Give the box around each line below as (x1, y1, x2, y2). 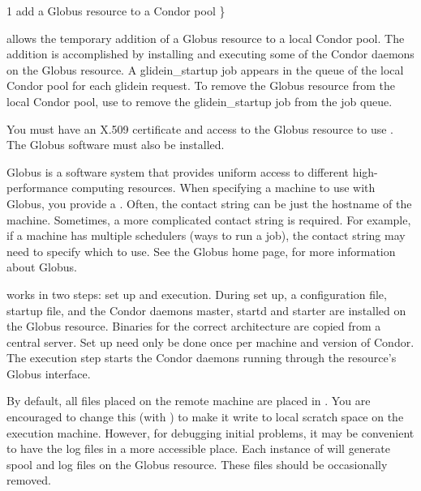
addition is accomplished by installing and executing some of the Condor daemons (6, 45, 415, 62)
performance (6, 179, 68, 196)
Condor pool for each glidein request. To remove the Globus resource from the (6, 77, 395, 94)
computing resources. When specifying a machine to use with (71, 179, 376, 196)
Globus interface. (6, 365, 91, 382)
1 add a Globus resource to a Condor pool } (6, 2, 226, 19)
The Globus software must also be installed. (6, 136, 225, 153)
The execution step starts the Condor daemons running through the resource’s (6, 349, 397, 366)
